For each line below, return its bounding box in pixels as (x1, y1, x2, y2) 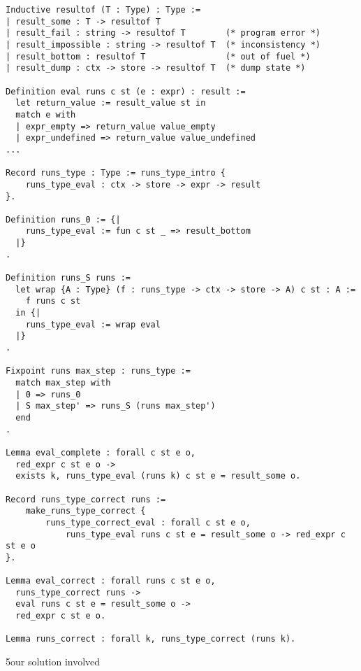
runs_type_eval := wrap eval (25, 319, 161, 330)
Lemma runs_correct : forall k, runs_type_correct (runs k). (6, 634, 296, 644)
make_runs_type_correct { (25, 506, 146, 516)
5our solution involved (6, 654, 101, 669)
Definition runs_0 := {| (6, 214, 121, 225)
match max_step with (15, 378, 111, 388)
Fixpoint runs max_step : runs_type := (6, 366, 191, 376)
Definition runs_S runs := (6, 273, 131, 283)
